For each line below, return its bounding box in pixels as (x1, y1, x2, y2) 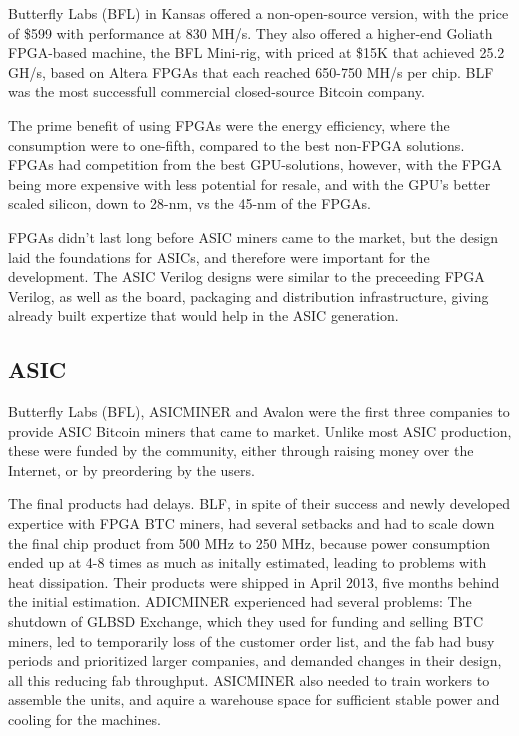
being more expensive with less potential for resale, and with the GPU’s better (8, 173, 491, 194)
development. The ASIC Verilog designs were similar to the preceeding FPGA (8, 266, 485, 287)
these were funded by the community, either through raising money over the (8, 440, 474, 461)
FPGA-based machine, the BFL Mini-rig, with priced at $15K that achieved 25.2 (8, 42, 505, 63)
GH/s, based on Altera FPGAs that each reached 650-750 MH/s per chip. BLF (8, 61, 494, 82)
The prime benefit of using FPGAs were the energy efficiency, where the (8, 114, 450, 135)
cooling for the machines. (8, 709, 161, 730)
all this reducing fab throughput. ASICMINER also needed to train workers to (8, 669, 490, 690)
